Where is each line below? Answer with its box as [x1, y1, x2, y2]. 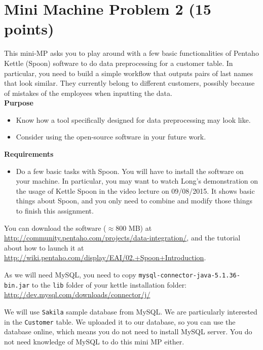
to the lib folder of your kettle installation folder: [31, 279, 187, 290]
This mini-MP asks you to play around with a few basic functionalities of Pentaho [4, 48, 259, 58]
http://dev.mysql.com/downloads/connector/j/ [4, 289, 151, 300]
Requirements [4, 149, 54, 159]
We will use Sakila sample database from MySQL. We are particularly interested [4, 306, 257, 317]
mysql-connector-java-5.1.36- [138, 272, 240, 279]
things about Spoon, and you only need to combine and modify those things [16, 195, 252, 206]
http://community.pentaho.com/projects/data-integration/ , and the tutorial [4, 232, 241, 243]
